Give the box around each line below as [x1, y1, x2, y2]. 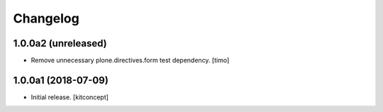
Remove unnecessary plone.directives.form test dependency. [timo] [30, 56, 230, 65]
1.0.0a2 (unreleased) [13, 37, 107, 49]
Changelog [13, 11, 79, 26]
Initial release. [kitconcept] [30, 92, 109, 101]
